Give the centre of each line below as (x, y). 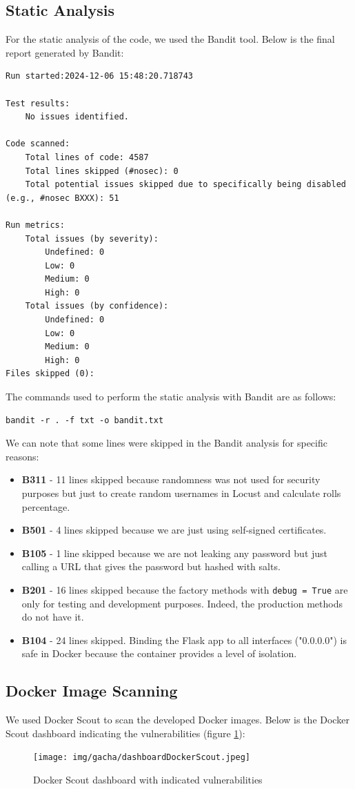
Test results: (38, 103)
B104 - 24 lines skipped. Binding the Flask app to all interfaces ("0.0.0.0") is (184, 640)
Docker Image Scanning (92, 691)
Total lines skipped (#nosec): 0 (102, 171)
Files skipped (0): (50, 374)
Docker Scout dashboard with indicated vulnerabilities (148, 780)
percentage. (46, 506)
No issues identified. (77, 117)
